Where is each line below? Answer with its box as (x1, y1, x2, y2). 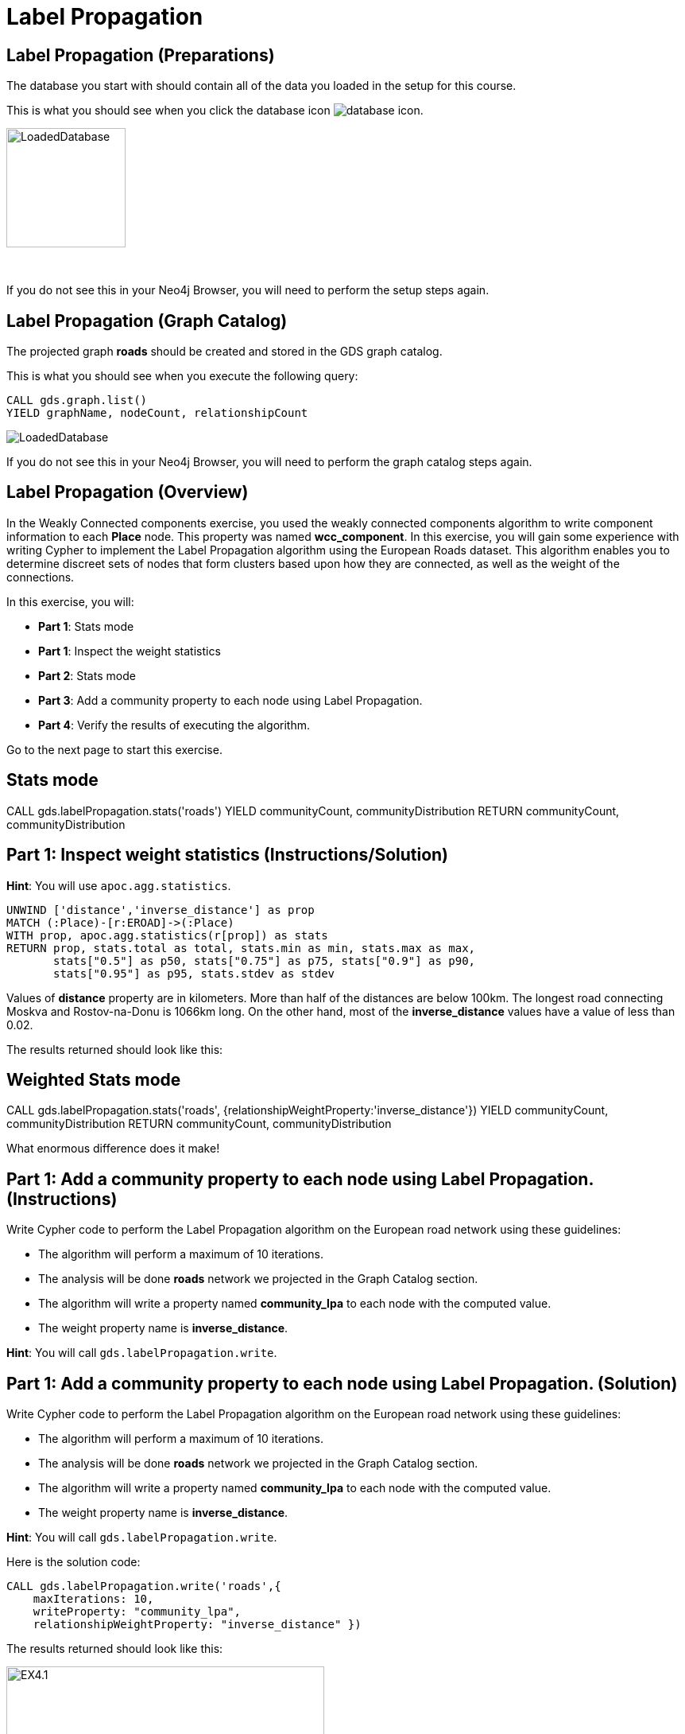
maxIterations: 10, (33, 1592, 154, 1606)
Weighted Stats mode (6, 1069, 181, 1090)
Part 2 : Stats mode (38, 668, 136, 682)
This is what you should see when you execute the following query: (6, 369, 358, 383)
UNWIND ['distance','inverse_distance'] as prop (6, 903, 315, 916)
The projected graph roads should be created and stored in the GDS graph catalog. (6, 344, 443, 359)
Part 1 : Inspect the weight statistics (38, 643, 221, 658)
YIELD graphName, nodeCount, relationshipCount (6, 406, 308, 420)
